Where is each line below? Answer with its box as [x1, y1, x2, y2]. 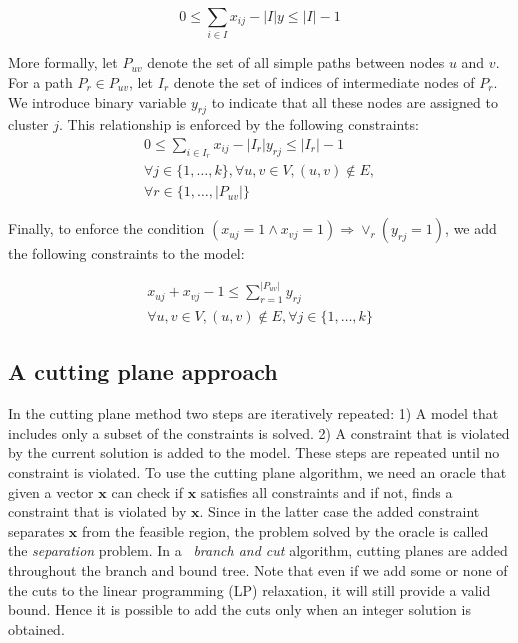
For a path [8, 71, 73, 92]
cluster [8, 114, 49, 135]
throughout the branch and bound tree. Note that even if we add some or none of [8, 560, 508, 581]
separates [8, 520, 65, 541]
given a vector [8, 481, 94, 502]
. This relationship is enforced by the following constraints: [59, 114, 419, 135]
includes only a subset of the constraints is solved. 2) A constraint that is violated [8, 422, 510, 443]
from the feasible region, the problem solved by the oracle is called [82, 520, 489, 541]
